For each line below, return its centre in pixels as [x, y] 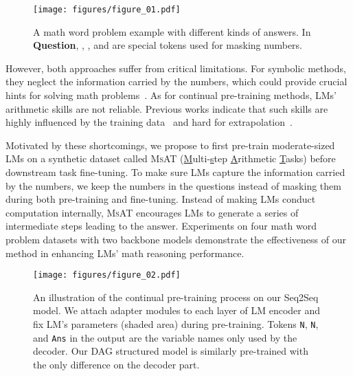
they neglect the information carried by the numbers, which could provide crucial [176, 81]
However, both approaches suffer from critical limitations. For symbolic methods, [176, 68]
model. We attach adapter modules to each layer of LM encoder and [177, 310]
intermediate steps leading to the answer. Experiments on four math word [161, 226]
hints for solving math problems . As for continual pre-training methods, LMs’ [171, 95]
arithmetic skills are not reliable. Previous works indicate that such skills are [167, 108]
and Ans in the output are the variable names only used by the [165, 337]
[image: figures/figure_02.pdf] [107, 275]
